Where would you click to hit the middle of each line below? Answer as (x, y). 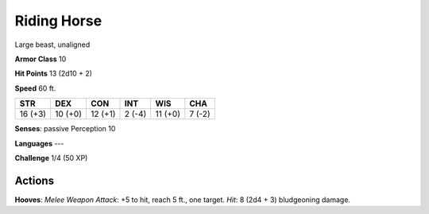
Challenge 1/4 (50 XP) (51, 158)
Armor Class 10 (41, 59)
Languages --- (39, 143)
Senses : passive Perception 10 (65, 129)
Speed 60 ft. (35, 88)
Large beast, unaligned (52, 45)
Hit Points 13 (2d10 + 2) (54, 74)
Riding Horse (58, 21)
